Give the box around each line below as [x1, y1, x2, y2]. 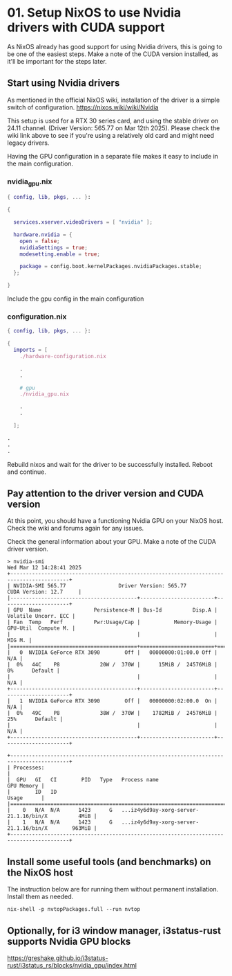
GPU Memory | [7, 783, 45, 790]
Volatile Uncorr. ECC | [7, 613, 76, 620]
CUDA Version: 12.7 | [7, 589, 81, 596]
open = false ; [19, 238, 60, 245]
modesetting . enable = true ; [19, 251, 100, 258]
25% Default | [7, 716, 64, 723]
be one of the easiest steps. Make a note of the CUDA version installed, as [7, 50, 219, 58]
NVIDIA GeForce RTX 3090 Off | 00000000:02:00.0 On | [28, 698, 217, 704]
